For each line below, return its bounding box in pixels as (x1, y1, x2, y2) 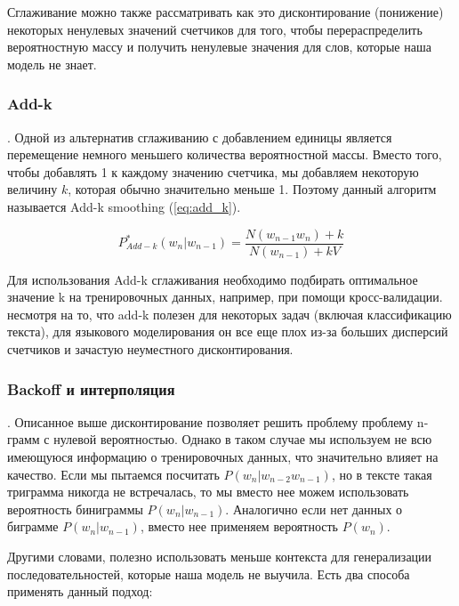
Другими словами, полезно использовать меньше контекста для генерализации (7, 546, 432, 565)
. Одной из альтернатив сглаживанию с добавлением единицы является (7, 127, 392, 146)
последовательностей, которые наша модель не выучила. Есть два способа (7, 564, 410, 583)
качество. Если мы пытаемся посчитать (7, 465, 220, 483)
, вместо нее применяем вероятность (140, 517, 338, 536)
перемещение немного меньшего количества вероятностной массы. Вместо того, (7, 145, 442, 164)
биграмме (7, 517, 59, 536)
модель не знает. (7, 54, 97, 73)
